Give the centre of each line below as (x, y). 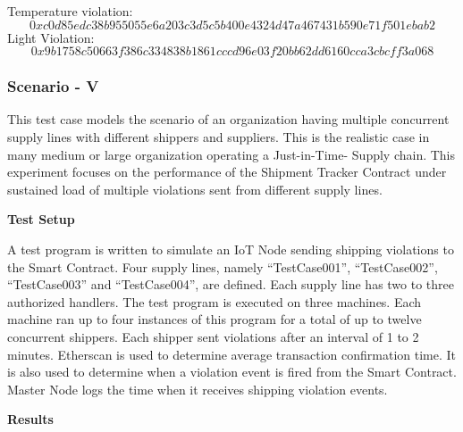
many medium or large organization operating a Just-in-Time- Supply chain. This (231, 154)
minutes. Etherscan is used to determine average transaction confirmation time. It (232, 354)
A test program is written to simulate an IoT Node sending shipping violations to (231, 249)
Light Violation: (51, 37)
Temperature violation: (70, 11)
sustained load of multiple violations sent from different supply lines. (195, 189)
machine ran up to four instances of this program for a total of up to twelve (215, 319)
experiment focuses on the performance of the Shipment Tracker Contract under (227, 172)
